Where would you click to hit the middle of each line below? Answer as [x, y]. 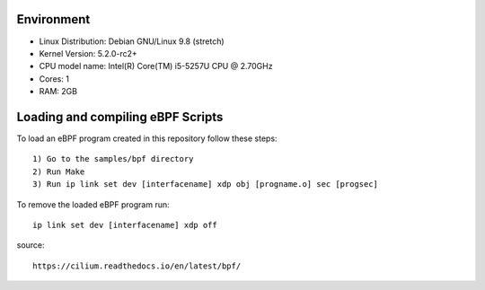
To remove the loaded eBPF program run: [93, 204]
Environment [53, 19]
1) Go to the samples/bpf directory [113, 159]
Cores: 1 [54, 79]
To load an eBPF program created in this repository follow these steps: [147, 138]
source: [31, 245]
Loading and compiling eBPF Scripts [120, 117]
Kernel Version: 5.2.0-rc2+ [88, 53]
